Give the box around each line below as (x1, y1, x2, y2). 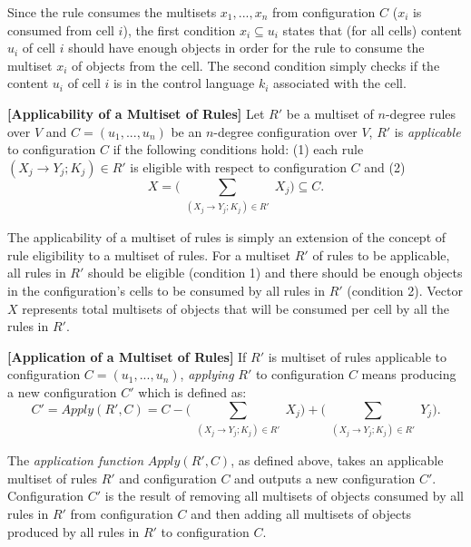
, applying (180, 365, 234, 384)
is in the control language (113, 73, 255, 93)
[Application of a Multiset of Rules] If (7, 347, 247, 366)
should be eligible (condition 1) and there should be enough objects (88, 263, 463, 282)
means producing (361, 365, 456, 384)
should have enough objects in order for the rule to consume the (68, 38, 425, 57)
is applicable (394, 122, 461, 141)
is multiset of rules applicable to (268, 347, 446, 366)
